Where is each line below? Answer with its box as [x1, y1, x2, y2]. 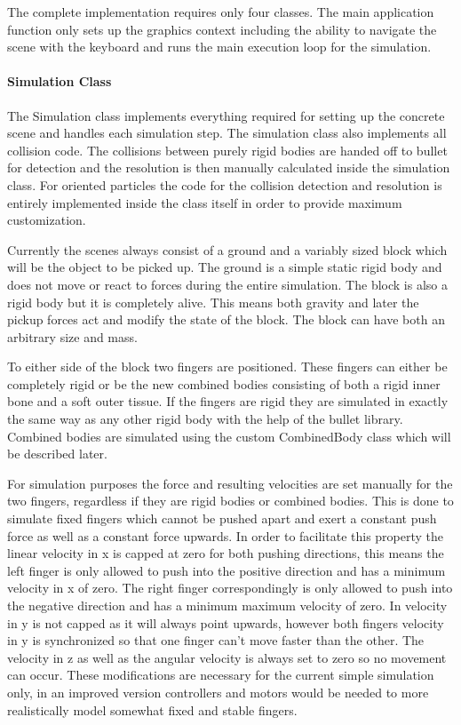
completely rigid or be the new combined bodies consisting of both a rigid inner [7, 374, 441, 393]
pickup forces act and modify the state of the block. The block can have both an [7, 310, 445, 329]
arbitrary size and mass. [7, 327, 138, 346]
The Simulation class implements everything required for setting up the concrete [7, 106, 445, 124]
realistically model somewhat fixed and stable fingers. [7, 700, 298, 719]
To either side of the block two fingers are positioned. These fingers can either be [7, 357, 448, 376]
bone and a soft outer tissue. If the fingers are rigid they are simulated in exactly [7, 392, 449, 410]
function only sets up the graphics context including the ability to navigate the [7, 20, 437, 38]
